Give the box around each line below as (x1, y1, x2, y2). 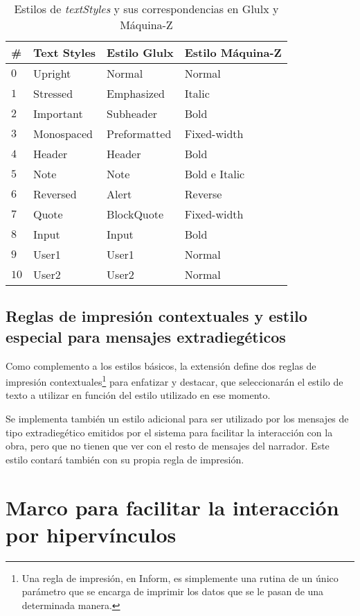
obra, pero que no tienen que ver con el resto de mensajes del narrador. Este (6, 438, 330, 453)
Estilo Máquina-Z (184, 44, 282, 60)
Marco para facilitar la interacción (6, 493, 339, 521)
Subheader (107, 105, 158, 121)
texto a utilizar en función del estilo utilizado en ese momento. (6, 388, 271, 402)
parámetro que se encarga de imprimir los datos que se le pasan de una (21, 584, 324, 599)
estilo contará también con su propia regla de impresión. (6, 452, 244, 466)
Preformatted (107, 126, 172, 142)
